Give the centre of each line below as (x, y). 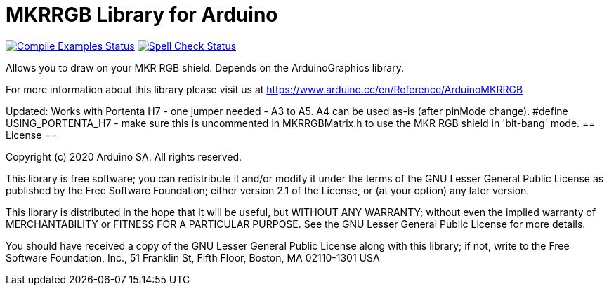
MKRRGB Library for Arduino (142, 15)
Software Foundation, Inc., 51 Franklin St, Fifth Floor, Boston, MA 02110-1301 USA (193, 257)
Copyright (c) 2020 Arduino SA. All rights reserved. (124, 156)
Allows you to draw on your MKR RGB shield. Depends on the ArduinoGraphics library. (205, 67)
